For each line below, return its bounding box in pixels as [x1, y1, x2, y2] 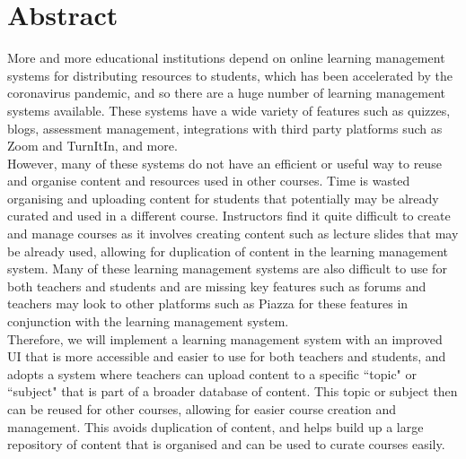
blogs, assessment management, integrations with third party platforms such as [7, 118, 443, 137]
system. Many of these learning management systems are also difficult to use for [7, 259, 447, 278]
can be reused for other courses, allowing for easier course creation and [7, 400, 397, 418]
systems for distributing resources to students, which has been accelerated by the [7, 65, 453, 84]
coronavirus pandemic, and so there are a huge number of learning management [7, 83, 446, 102]
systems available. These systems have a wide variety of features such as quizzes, [7, 100, 451, 119]
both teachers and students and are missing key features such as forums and [7, 276, 426, 295]
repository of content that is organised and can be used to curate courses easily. [7, 435, 445, 454]
